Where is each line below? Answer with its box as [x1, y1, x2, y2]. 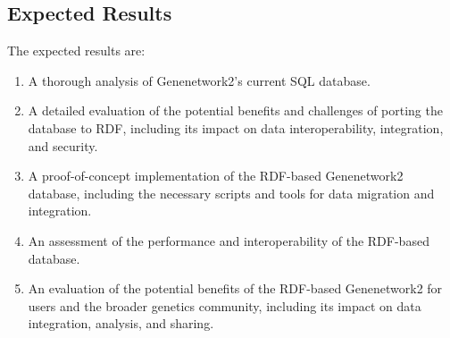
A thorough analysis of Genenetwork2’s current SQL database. [28, 71, 371, 89]
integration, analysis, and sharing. [28, 314, 214, 333]
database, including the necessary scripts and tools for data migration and [28, 183, 435, 202]
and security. [28, 136, 98, 155]
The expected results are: [7, 41, 146, 60]
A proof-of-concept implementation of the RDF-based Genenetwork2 [28, 166, 404, 185]
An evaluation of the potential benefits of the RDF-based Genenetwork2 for [28, 279, 443, 298]
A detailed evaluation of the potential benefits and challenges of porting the [28, 101, 443, 120]
